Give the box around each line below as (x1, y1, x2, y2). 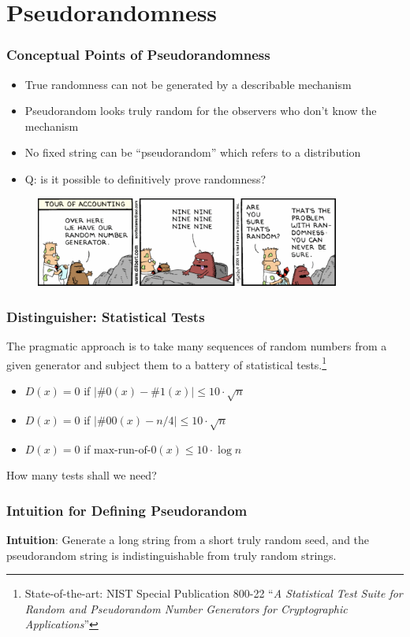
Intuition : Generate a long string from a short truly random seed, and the (6, 531, 370, 547)
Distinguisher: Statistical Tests (6, 306, 205, 326)
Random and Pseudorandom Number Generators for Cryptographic (24, 600, 348, 617)
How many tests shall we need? (6, 467, 157, 483)
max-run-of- (94, 444, 151, 456)
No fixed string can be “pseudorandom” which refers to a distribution (24, 144, 361, 161)
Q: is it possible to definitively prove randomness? (24, 170, 266, 187)
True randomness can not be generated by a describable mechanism (24, 76, 352, 92)
